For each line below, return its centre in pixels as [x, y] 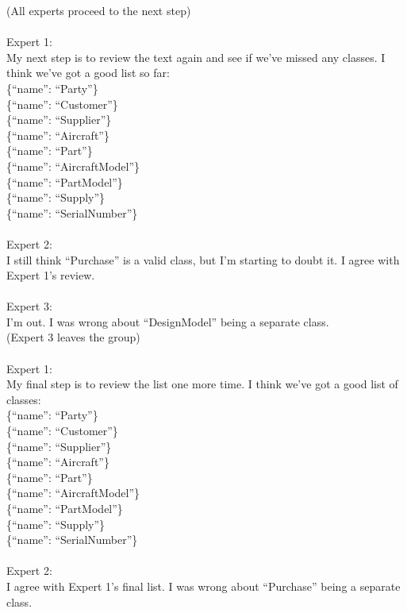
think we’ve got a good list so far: [88, 73]
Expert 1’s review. [51, 275]
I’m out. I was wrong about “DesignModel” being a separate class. [168, 321]
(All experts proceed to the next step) [99, 10]
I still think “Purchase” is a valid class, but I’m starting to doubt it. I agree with [203, 259]
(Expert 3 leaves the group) [73, 337]
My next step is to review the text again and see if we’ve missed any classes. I [196, 57]
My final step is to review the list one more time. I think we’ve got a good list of [202, 384]
